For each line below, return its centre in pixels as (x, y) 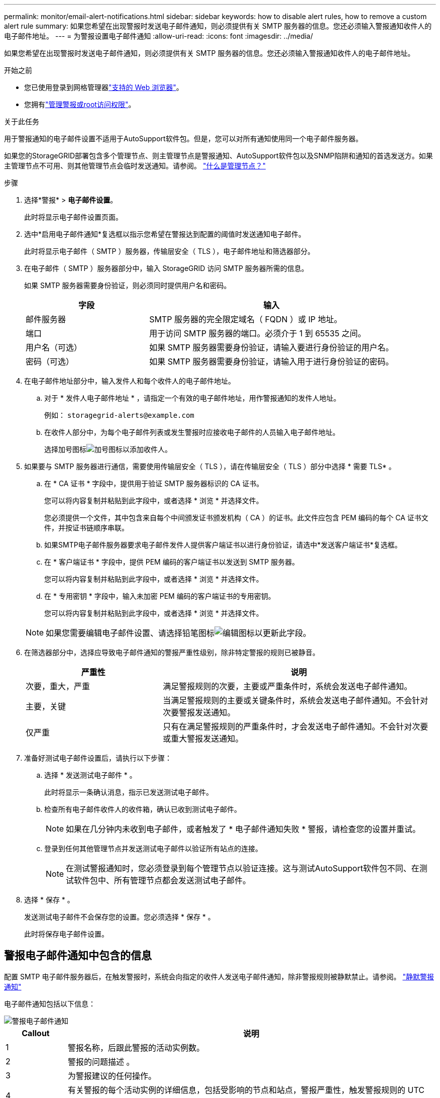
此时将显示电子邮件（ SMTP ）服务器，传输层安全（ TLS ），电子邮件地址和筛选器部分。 (170, 251)
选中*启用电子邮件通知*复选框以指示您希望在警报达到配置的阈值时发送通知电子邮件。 (165, 234)
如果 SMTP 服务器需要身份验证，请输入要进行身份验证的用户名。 (271, 347)
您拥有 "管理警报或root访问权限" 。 (80, 104)
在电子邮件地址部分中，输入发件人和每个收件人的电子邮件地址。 (130, 381)
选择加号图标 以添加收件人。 (108, 449)
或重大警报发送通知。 (203, 739)
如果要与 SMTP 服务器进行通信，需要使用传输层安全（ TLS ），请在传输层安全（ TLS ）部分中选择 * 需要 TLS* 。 (210, 466)
